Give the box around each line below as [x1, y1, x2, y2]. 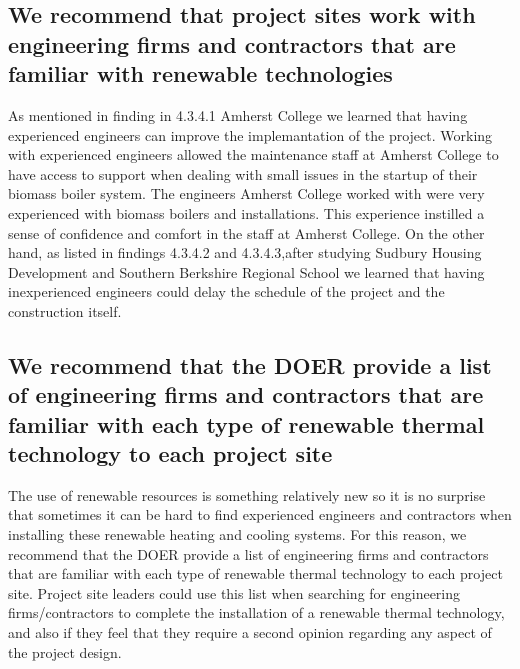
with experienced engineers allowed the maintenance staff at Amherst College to [8, 144, 499, 165]
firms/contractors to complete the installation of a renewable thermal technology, [8, 602, 505, 623]
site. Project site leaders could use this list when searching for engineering [8, 582, 461, 603]
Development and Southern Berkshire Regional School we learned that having [8, 261, 485, 282]
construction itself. [8, 300, 122, 321]
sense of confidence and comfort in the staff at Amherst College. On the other [8, 222, 485, 243]
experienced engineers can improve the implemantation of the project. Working [8, 124, 493, 145]
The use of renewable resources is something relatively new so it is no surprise [8, 484, 486, 505]
